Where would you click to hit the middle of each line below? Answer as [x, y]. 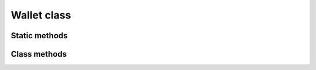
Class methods [39, 54]
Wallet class [41, 15]
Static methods [39, 36]
